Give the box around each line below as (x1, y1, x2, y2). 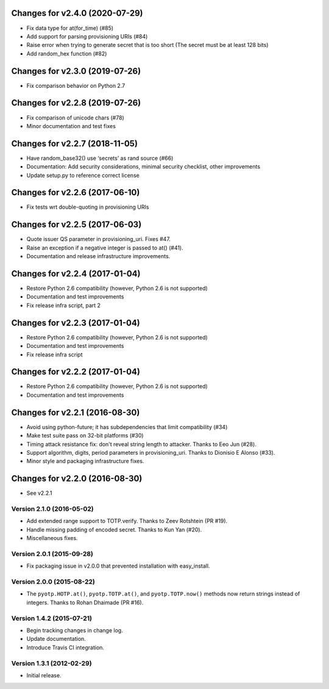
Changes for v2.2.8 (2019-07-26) (11, 98, 141, 108)
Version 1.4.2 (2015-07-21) (11, 614, 93, 622)
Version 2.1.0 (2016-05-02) (11, 504, 94, 513)
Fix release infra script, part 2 (26, 301, 101, 309)
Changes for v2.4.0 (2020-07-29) (11, 8, 143, 18)
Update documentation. (26, 635, 87, 643)
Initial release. (26, 671, 62, 679)
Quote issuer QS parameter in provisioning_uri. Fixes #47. (26, 236, 171, 243)
